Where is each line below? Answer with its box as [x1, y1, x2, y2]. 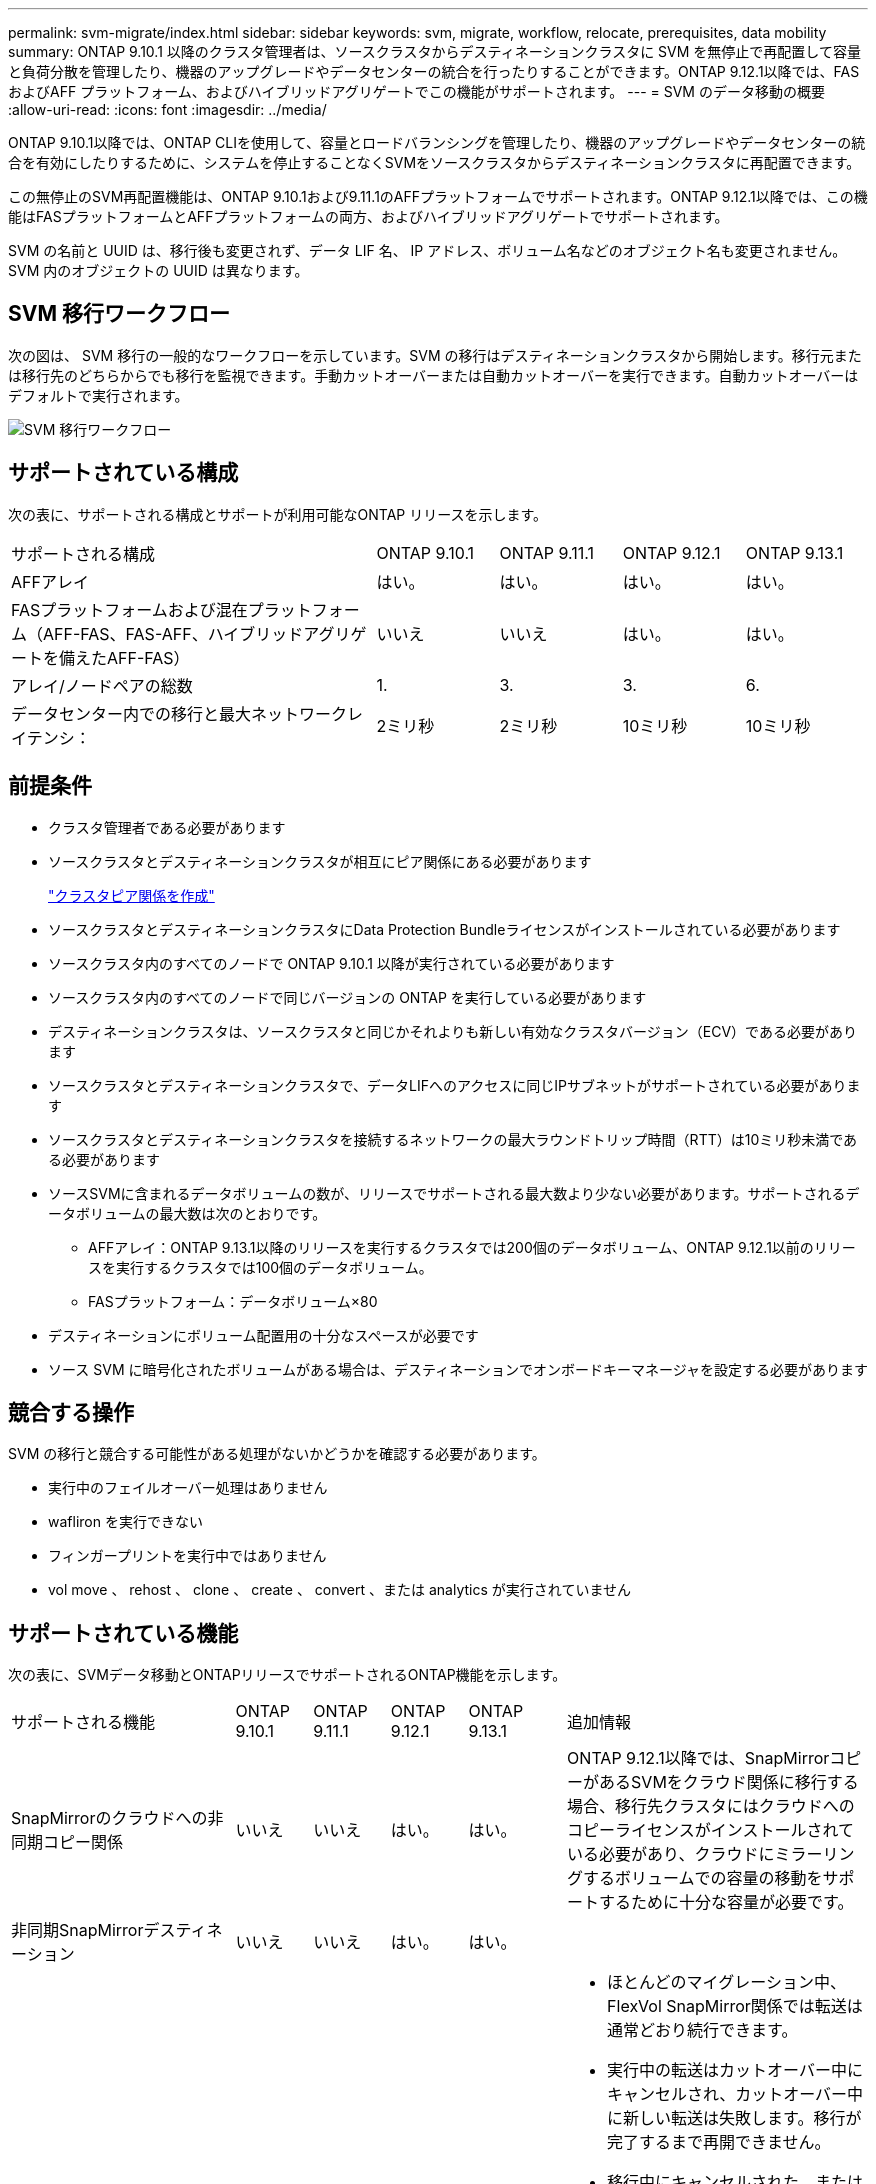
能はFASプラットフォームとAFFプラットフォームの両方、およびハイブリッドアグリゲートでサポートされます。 [8, 208, 729, 225]
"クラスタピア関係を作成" [48, 886, 215, 904]
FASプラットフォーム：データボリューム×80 [88, 1292, 378, 1310]
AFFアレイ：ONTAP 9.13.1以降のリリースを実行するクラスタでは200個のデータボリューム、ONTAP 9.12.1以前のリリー [88, 1238, 856, 1256]
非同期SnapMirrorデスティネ [11, 1920, 223, 1941]
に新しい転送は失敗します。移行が [607, 2108, 862, 2129]
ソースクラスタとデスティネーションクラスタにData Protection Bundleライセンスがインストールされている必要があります [48, 920, 841, 938]
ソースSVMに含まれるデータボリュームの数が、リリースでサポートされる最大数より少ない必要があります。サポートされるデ [48, 1184, 860, 1202]
